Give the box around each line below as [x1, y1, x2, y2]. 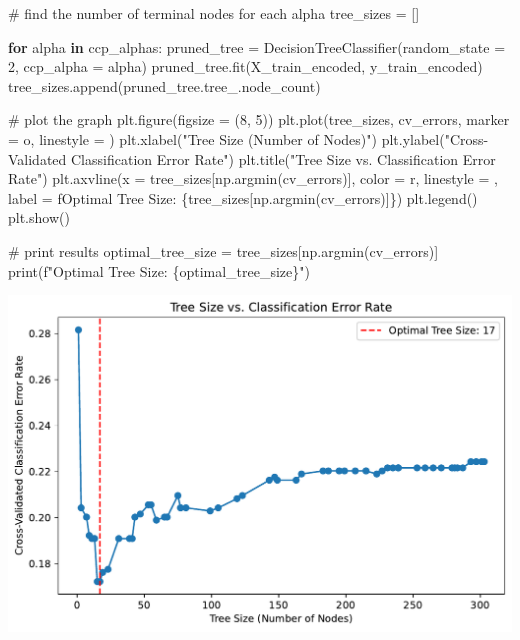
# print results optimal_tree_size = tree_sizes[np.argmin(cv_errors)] [8, 240, 439, 261]
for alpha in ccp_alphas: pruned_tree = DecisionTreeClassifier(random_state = [8, 36, 506, 57]
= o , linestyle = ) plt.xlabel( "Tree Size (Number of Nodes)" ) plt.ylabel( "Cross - [8, 128, 489, 149]
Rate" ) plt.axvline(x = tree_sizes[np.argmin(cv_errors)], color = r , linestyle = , [8, 168, 498, 189]
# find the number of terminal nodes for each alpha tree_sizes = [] [8, 3, 420, 23]
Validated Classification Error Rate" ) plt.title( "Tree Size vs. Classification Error [8, 148, 496, 169]
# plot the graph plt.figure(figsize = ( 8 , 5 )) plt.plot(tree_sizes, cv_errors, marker [8, 109, 510, 130]
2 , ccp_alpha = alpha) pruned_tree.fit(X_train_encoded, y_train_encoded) [8, 56, 483, 77]
